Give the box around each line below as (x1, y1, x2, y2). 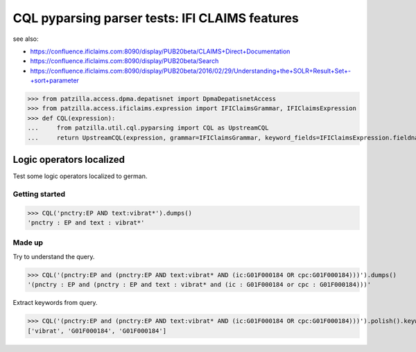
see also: (12, 35, 39, 43)
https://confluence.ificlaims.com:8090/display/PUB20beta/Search (30, 57, 219, 65)
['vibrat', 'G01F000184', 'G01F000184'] (27, 326, 166, 335)
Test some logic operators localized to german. (12, 172, 148, 180)
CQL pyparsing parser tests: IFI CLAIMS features (12, 10, 300, 26)
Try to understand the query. (12, 252, 95, 261)
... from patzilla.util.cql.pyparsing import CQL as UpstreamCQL (27, 124, 269, 132)
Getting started (12, 189, 66, 199)
